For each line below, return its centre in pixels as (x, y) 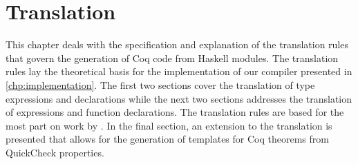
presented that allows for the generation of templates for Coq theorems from (167, 139)
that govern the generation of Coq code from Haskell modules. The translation (172, 58)
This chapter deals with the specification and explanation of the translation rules (177, 44)
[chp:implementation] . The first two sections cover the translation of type (160, 84)
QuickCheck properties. (55, 152)
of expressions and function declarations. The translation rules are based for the (175, 112)
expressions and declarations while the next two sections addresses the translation (179, 98)
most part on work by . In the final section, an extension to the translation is (169, 125)
